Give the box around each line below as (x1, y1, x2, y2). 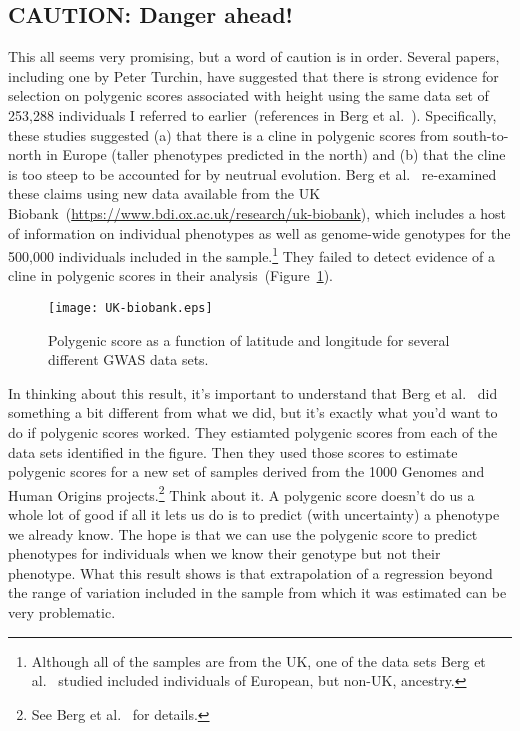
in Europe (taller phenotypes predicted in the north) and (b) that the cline (46, 144, 506, 165)
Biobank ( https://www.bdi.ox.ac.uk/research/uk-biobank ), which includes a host (8, 202, 507, 223)
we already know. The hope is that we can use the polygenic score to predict (8, 523, 478, 544)
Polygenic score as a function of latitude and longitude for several (48, 329, 450, 350)
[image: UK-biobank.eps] (48, 300, 213, 315)
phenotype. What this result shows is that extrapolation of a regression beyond (8, 562, 493, 583)
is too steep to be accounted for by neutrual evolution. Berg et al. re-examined (8, 163, 497, 184)
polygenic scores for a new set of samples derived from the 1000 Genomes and (8, 461, 485, 482)
